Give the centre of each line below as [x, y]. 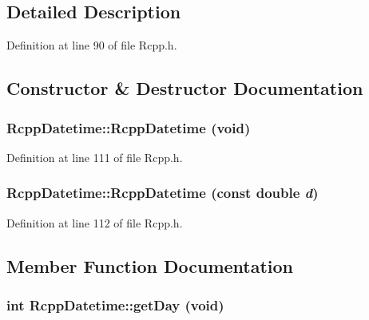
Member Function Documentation [150, 265]
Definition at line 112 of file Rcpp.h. [95, 222]
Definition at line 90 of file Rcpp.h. [92, 45]
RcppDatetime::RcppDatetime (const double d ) [163, 193]
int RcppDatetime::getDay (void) [115, 304]
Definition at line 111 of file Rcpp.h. [95, 157]
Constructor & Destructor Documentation [185, 88]
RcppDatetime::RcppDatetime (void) [129, 127]
